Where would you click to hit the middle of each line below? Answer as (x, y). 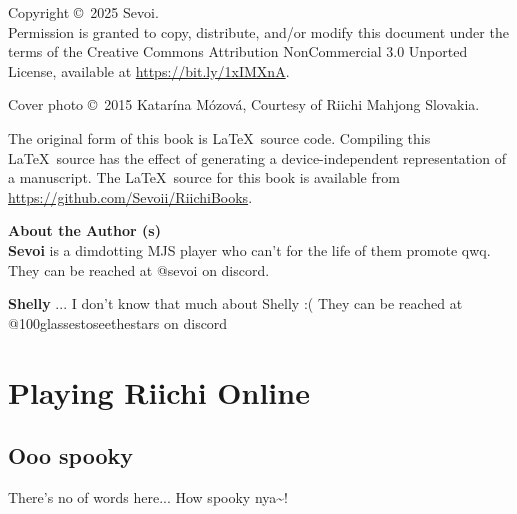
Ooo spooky (70, 455)
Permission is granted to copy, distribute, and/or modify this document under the (258, 31)
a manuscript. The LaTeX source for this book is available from (204, 177)
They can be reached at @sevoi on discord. (139, 269)
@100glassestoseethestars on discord (118, 322)
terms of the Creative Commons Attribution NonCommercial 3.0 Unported (238, 51)
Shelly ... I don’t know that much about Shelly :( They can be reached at (235, 303)
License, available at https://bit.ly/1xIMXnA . (149, 70)
